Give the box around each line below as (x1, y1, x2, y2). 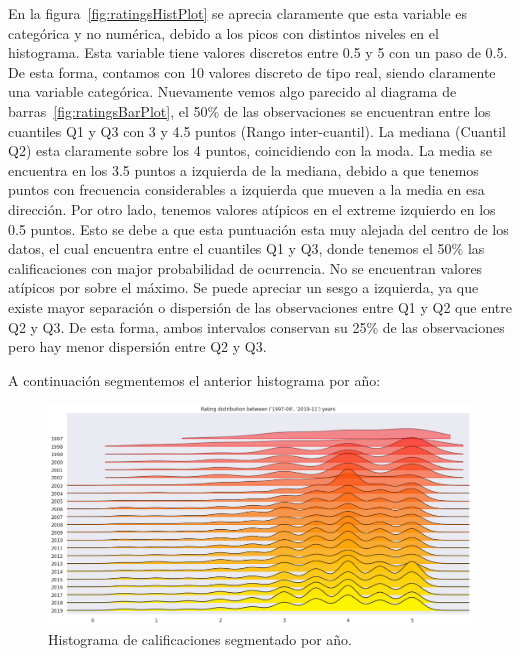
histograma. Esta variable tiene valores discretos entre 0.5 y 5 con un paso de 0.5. (8, 42, 508, 63)
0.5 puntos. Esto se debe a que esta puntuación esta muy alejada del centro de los (8, 218, 509, 239)
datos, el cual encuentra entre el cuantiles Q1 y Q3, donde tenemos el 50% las (8, 238, 485, 259)
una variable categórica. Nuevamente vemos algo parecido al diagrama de (8, 81, 457, 102)
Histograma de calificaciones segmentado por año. (48, 629, 353, 650)
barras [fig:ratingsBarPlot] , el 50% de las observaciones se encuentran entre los (8, 100, 491, 121)
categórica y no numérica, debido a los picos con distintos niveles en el (8, 22, 439, 43)
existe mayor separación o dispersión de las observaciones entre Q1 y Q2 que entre (8, 296, 512, 317)
